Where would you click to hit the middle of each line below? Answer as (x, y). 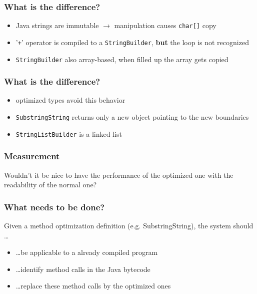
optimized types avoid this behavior (70, 100)
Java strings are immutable (57, 25)
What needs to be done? (54, 207)
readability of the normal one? (50, 185)
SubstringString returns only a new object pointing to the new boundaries (132, 117)
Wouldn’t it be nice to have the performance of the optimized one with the (119, 175)
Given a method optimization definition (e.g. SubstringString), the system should (129, 225)
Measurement (32, 156)
